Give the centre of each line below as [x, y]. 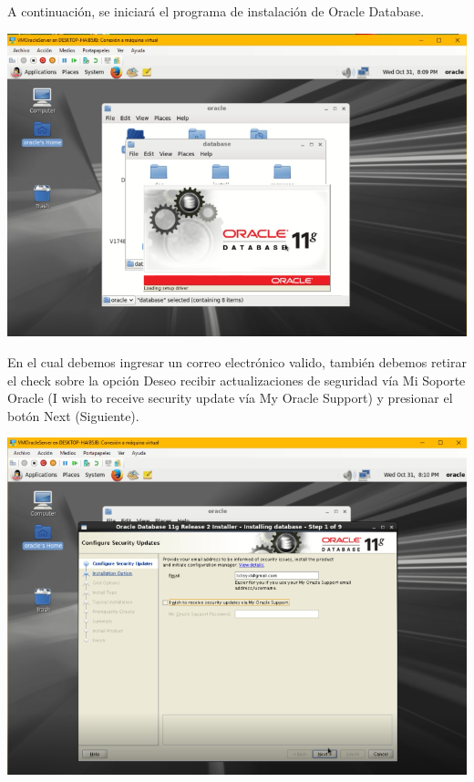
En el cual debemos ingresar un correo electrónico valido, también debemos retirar [237, 362]
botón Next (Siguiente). [73, 415]
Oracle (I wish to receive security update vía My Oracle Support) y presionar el [230, 398]
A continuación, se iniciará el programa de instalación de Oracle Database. [216, 11]
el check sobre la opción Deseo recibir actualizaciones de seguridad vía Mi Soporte [237, 380]
